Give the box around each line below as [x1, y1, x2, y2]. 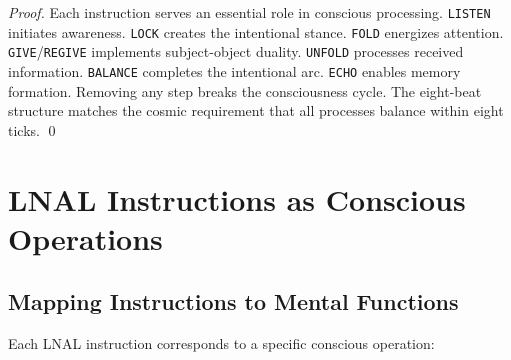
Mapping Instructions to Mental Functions [8, 286, 459, 317]
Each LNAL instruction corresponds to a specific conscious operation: [8, 333, 435, 354]
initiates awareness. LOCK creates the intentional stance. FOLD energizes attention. [8, 21, 504, 42]
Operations [8, 217, 163, 258]
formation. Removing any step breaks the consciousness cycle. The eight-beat [8, 80, 482, 101]
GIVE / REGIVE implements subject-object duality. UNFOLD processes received [8, 41, 464, 62]
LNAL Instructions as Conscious [8, 178, 466, 219]
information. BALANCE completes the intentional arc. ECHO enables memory [8, 60, 461, 81]
